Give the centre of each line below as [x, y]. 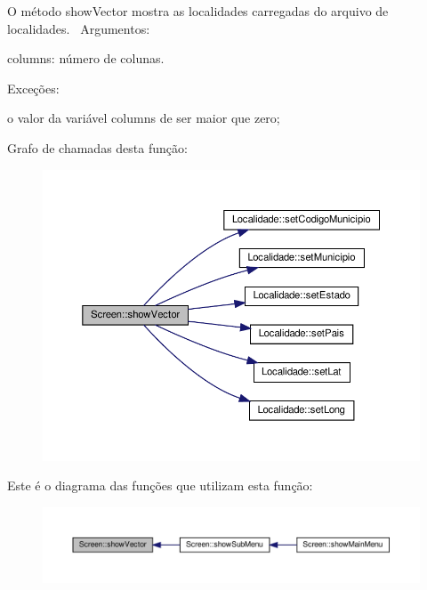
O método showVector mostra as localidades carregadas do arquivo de [198, 11]
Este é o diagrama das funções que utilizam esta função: [160, 485]
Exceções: [33, 88]
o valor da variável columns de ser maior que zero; [144, 118]
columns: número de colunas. [86, 58]
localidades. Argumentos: [79, 28]
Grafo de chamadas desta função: [97, 147]
